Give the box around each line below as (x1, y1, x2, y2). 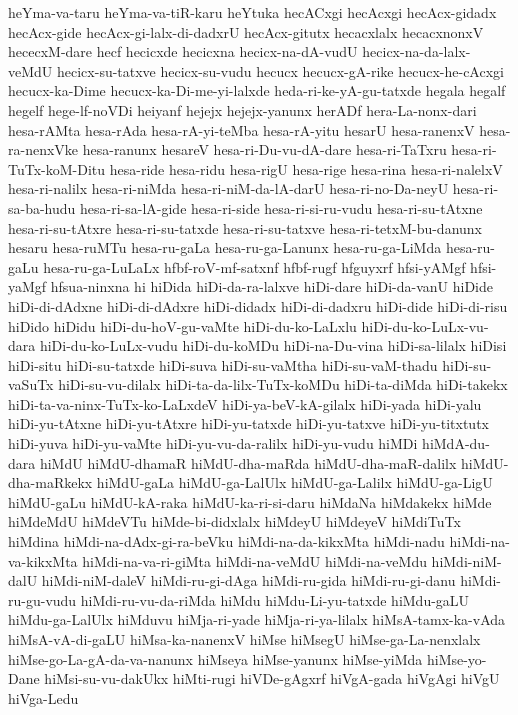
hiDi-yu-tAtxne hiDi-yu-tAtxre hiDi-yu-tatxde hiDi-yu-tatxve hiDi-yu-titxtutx (8, 413, 489, 434)
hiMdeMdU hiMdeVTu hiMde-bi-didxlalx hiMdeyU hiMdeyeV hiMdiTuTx (8, 511, 461, 532)
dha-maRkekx (8, 472, 93, 493)
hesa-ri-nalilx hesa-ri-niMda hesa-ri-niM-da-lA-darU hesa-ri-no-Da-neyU (8, 178, 449, 199)
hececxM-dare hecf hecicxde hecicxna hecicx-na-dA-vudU (8, 41, 358, 62)
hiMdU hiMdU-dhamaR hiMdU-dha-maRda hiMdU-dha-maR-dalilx (39, 452, 457, 473)
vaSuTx (8, 374, 54, 395)
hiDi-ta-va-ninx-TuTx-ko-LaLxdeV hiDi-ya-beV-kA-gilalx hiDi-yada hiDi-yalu (8, 393, 482, 414)
